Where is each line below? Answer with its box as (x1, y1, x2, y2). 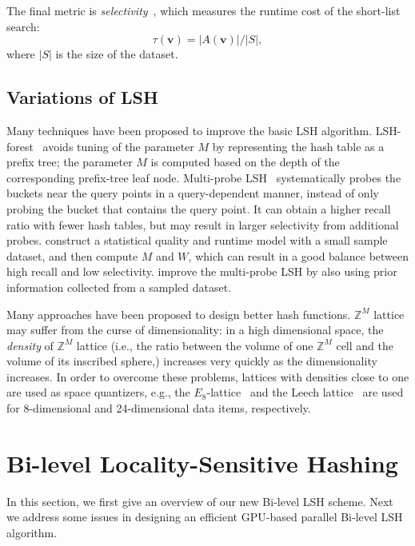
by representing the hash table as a (212, 137, 385, 154)
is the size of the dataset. (55, 46, 178, 62)
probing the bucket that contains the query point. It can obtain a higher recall (6, 200, 391, 217)
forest (6, 137, 34, 154)
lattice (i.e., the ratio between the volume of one (76, 337, 313, 353)
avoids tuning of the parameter (42, 137, 194, 154)
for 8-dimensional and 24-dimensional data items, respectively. (6, 400, 311, 416)
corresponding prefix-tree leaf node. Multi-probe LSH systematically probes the (6, 169, 401, 185)
